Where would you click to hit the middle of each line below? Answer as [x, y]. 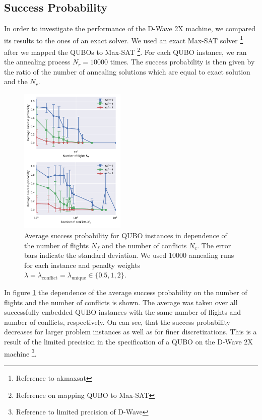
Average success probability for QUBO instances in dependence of [126, 235]
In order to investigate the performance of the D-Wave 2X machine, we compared [130, 28]
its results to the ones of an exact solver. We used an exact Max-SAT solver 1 [124, 39]
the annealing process [37, 62]
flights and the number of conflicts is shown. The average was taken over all [121, 302]
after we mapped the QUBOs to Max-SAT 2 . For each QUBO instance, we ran [125, 51]
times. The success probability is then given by [182, 62]
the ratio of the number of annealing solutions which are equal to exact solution [127, 71]
